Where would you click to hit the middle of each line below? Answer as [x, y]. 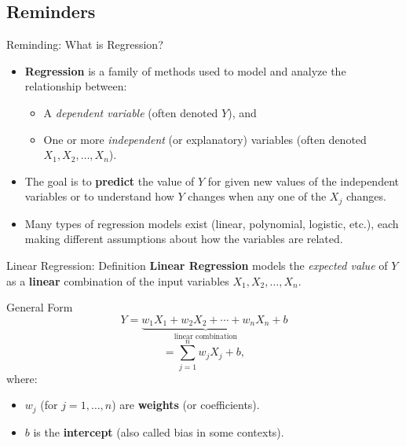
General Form [40, 307]
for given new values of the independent [303, 181]
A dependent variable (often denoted [131, 112]
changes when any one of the [257, 196]
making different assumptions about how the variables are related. [184, 239]
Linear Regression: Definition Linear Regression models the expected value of [197, 265]
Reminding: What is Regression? [85, 44]
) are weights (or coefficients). [186, 405]
